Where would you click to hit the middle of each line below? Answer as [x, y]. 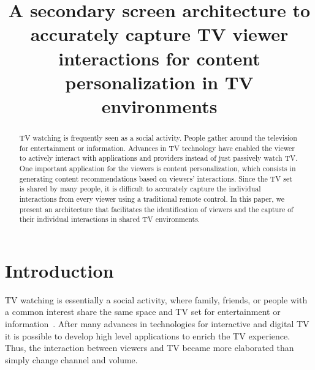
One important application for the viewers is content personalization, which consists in [157, 168]
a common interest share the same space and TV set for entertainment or [143, 312]
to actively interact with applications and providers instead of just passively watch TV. [158, 158]
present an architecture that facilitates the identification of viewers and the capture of [156, 209]
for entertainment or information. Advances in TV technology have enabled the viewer [157, 148]
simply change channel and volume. [71, 359]
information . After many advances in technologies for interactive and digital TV [157, 323]
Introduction [59, 270]
